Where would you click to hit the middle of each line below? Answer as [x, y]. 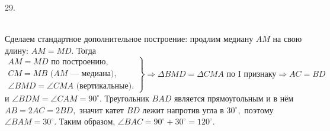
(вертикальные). [105, 86]
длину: [17, 50]
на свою [287, 39]
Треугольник [127, 98]
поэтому [259, 109]
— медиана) [92, 73]
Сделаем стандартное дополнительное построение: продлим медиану [129, 39]
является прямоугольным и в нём [234, 98]
